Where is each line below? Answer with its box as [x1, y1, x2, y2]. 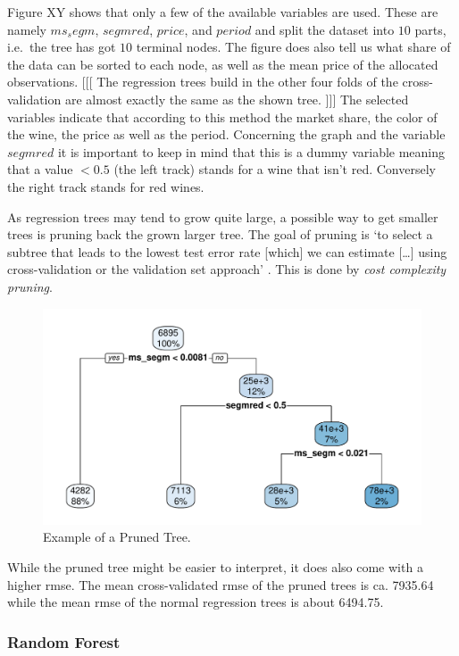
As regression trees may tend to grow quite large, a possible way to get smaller [7, 207, 438, 226]
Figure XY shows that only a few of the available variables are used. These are [7, 3, 438, 21]
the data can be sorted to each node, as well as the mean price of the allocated [7, 54, 438, 73]
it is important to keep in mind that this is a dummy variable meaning [57, 142, 446, 161]
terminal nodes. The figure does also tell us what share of [136, 37, 451, 56]
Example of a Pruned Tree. [43, 527, 191, 546]
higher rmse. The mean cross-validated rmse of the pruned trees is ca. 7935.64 [7, 575, 434, 594]
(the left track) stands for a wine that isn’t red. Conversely [113, 160, 436, 179]
